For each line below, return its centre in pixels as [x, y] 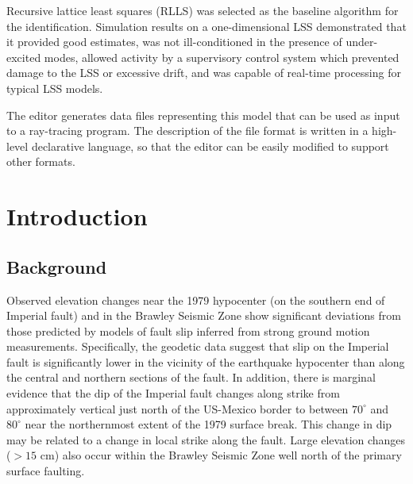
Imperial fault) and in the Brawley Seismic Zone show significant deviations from [204, 315]
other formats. [41, 161]
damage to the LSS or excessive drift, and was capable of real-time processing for [204, 73]
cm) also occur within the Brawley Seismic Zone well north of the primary [221, 455]
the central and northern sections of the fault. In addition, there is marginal [191, 377]
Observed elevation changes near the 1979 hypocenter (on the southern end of [196, 300]
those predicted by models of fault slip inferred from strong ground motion [188, 330]
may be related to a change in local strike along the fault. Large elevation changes [206, 439]
